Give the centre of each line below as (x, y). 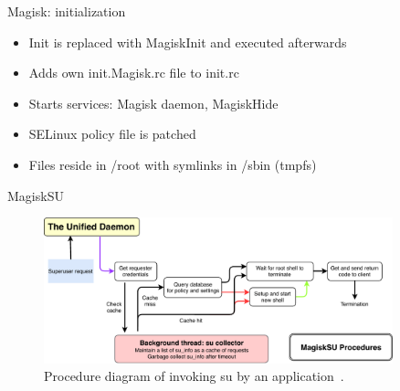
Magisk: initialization (67, 11)
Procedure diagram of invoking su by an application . (194, 376)
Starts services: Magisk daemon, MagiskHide (153, 103)
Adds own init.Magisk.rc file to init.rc (134, 73)
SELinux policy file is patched (112, 134)
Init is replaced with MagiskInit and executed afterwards (188, 42)
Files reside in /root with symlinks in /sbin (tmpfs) (173, 164)
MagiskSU (36, 195)
